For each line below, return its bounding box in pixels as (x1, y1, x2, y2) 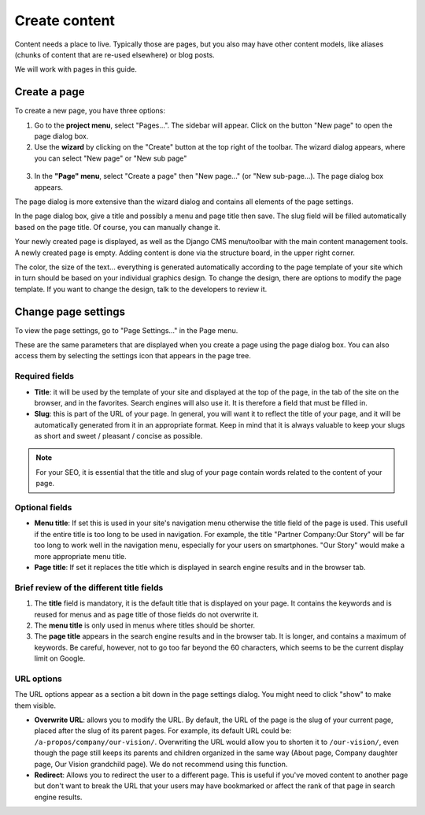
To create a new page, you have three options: (14, 106, 165, 116)
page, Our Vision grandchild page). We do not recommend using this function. (34, 759, 288, 769)
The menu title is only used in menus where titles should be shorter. (34, 621, 256, 630)
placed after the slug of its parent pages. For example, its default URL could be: (34, 726, 292, 735)
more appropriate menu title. (34, 551, 128, 561)
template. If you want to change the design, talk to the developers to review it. (14, 284, 268, 294)
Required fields (14, 371, 75, 382)
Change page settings (14, 305, 126, 318)
